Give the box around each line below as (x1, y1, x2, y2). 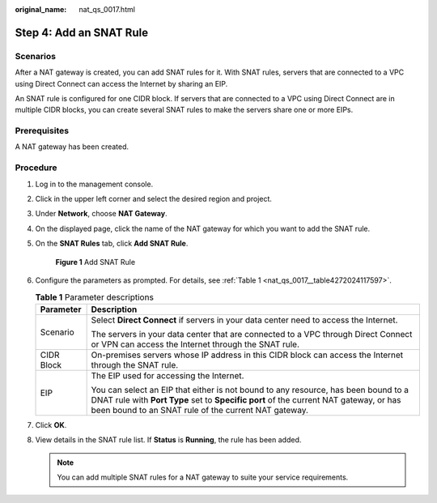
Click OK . (35, 420, 67, 429)
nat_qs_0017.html (78, 5, 135, 14)
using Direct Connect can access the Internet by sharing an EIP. (15, 79, 228, 88)
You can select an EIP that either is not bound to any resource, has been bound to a (91, 384, 409, 395)
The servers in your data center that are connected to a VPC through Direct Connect (91, 328, 413, 339)
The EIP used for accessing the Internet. (91, 369, 244, 381)
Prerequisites (15, 126, 69, 137)
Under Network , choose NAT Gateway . (35, 209, 168, 219)
